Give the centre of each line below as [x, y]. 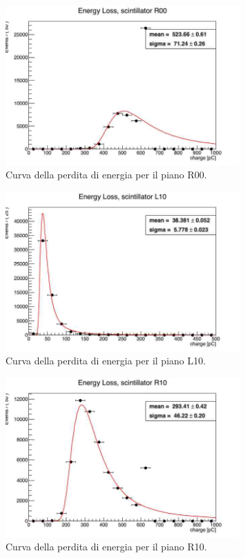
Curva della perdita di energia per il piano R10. [106, 547]
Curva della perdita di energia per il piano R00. [106, 175]
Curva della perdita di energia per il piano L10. [106, 361]
